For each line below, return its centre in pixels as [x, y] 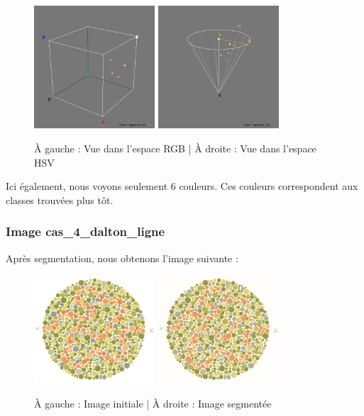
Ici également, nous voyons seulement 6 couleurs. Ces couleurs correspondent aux [182, 186]
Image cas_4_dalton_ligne [86, 231]
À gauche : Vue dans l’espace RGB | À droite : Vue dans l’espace [175, 148]
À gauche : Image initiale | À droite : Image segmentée [153, 403]
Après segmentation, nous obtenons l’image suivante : [122, 258]
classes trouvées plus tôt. [60, 199]
